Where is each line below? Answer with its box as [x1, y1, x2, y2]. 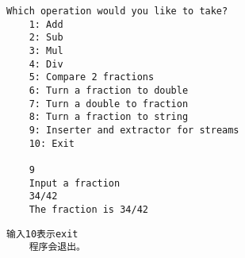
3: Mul [29, 44, 63, 56]
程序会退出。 [29, 241, 86, 253]
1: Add [29, 18, 63, 30]
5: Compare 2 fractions [29, 71, 155, 83]
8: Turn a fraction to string [29, 111, 189, 123]
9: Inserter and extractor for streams [29, 124, 239, 136]
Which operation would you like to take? [6, 6, 228, 17]
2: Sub [29, 32, 63, 44]
